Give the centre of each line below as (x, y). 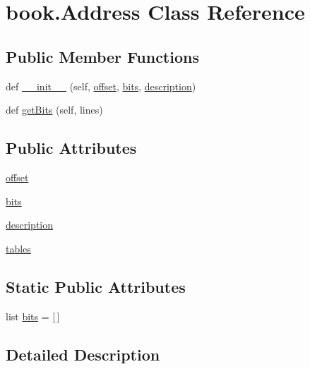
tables (18, 248)
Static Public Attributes (96, 286)
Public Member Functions (102, 56)
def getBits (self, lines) (54, 110)
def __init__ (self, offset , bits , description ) (101, 86)
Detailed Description (83, 354)
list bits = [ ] (33, 316)
